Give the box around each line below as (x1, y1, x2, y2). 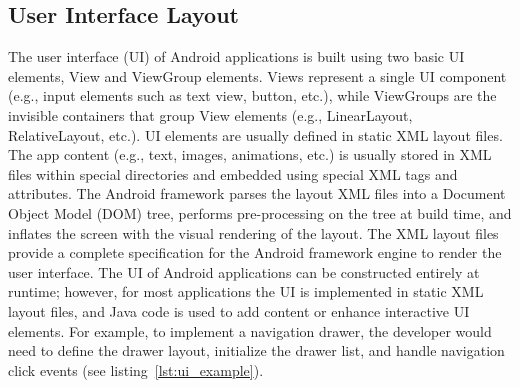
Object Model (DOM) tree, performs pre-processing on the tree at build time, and (8, 202, 512, 223)
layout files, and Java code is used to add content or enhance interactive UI (8, 300, 470, 321)
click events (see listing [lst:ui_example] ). (8, 359, 264, 380)
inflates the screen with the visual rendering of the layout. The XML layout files (8, 222, 499, 243)
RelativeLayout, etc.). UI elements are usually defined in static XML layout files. (8, 124, 503, 145)
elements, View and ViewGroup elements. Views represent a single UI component (8, 65, 507, 86)
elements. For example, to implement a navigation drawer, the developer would (8, 320, 492, 341)
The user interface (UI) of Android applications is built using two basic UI (8, 46, 465, 67)
